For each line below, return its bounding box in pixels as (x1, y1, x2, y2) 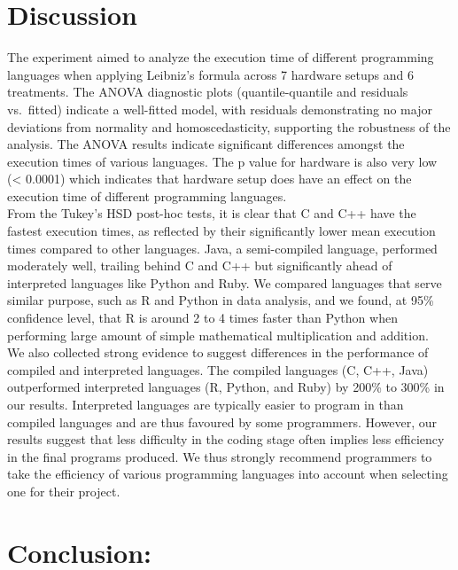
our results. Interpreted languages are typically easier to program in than (7, 395, 404, 413)
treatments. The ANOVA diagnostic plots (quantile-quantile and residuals (7, 82, 408, 101)
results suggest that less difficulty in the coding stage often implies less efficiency (7, 430, 445, 449)
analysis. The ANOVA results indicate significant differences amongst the (7, 135, 405, 153)
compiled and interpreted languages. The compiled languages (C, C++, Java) (7, 360, 429, 379)
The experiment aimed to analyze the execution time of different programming (7, 48, 434, 66)
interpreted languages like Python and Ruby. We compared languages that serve (7, 273, 442, 292)
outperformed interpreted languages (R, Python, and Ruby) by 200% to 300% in (7, 378, 445, 396)
